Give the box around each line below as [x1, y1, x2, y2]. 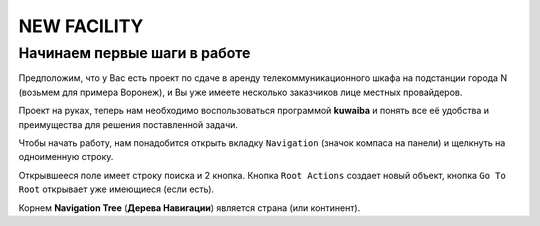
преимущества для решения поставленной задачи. [18, 118, 239, 130]
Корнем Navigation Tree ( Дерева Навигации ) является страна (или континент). [18, 201, 361, 214]
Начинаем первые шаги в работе [18, 44, 251, 62]
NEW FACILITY [18, 15, 144, 37]
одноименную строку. [18, 151, 114, 163]
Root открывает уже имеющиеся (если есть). [18, 183, 215, 195]
